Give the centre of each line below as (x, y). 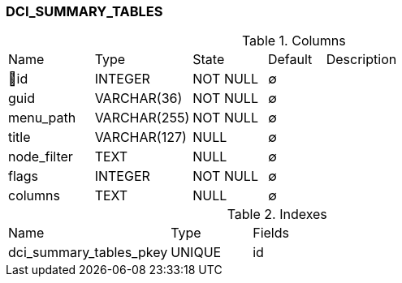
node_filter (41, 157)
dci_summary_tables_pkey (88, 253)
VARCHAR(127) (140, 137)
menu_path (42, 118)
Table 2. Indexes (277, 214)
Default (290, 60)
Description (361, 60)
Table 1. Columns (294, 41)
